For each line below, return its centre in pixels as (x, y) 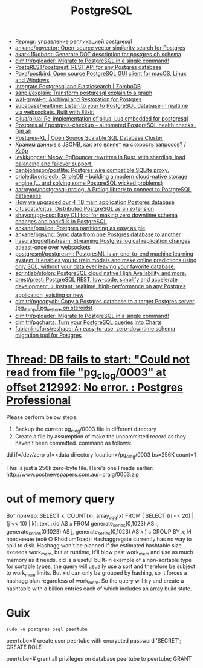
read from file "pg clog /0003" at (86, 374)
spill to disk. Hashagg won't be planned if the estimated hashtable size (94, 546)
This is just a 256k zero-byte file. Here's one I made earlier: (80, 468)
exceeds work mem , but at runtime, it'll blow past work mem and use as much (100, 553)
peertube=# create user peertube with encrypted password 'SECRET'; (94, 640)
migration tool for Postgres (48, 335)
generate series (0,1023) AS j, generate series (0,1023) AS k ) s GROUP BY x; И (99, 532)
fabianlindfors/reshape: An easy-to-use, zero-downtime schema (95, 328)
